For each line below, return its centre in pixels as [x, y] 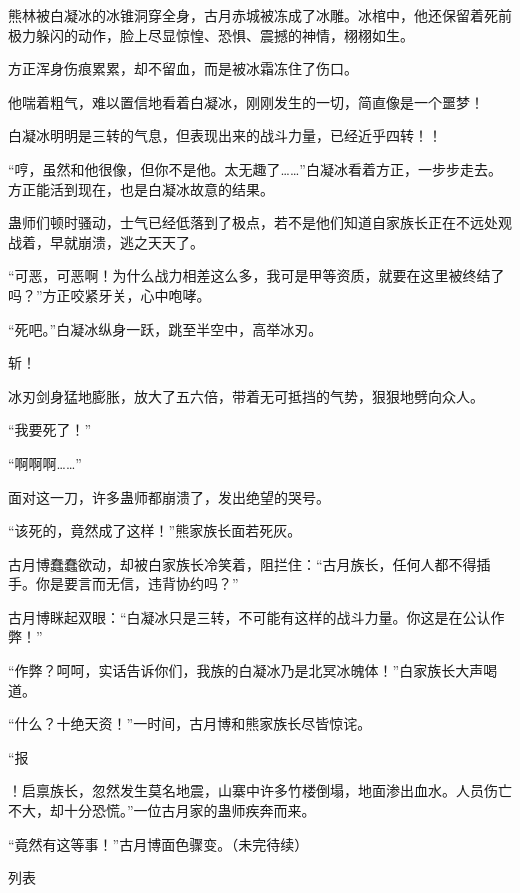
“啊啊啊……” [45, 462]
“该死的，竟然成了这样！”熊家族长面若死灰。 [155, 530]
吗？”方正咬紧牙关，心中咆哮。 [109, 294]
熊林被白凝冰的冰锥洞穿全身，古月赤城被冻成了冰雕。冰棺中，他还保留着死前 [260, 15]
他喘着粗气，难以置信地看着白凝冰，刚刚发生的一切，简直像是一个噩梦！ [246, 101]
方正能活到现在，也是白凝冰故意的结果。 [141, 188]
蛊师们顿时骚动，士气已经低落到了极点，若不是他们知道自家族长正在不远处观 [260, 222]
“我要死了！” [50, 429]
